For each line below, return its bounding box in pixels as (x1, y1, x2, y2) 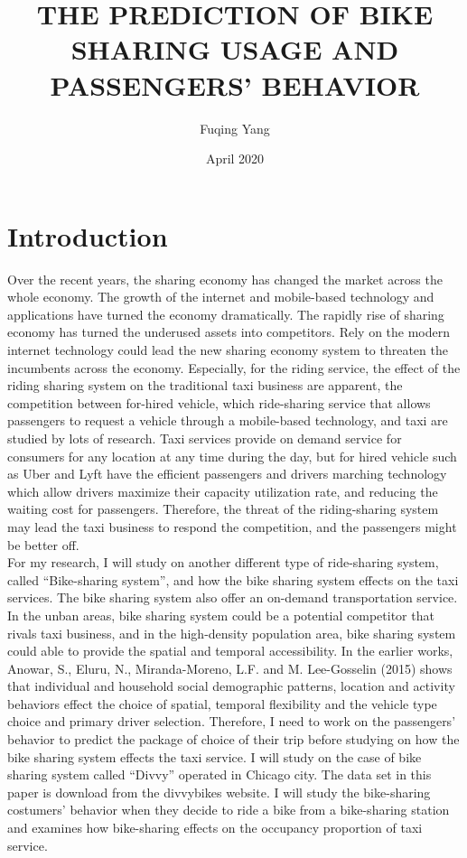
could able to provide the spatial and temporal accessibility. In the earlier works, (7, 641, 453, 660)
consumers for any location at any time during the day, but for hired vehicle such (7, 446, 457, 465)
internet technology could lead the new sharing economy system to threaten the (7, 340, 448, 359)
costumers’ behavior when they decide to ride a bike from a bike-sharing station (7, 800, 450, 819)
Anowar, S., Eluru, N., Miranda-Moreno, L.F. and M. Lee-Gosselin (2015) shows (7, 658, 453, 677)
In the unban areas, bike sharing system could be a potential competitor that (7, 605, 434, 624)
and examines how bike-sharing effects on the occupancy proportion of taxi (7, 818, 423, 837)
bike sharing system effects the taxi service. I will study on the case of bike (7, 747, 422, 766)
